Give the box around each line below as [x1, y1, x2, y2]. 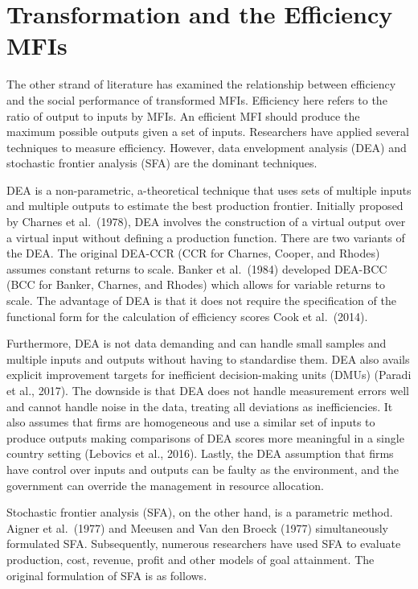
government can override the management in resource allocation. [6, 476, 324, 493]
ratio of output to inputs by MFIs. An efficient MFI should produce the [6, 107, 360, 124]
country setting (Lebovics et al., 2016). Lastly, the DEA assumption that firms [6, 445, 394, 462]
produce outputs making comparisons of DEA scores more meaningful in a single [6, 429, 404, 446]
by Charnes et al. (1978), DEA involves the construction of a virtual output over [6, 213, 406, 230]
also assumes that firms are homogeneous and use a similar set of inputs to [6, 414, 375, 430]
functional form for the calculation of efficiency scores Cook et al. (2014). [6, 307, 368, 324]
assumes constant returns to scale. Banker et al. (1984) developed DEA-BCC [6, 260, 387, 277]
